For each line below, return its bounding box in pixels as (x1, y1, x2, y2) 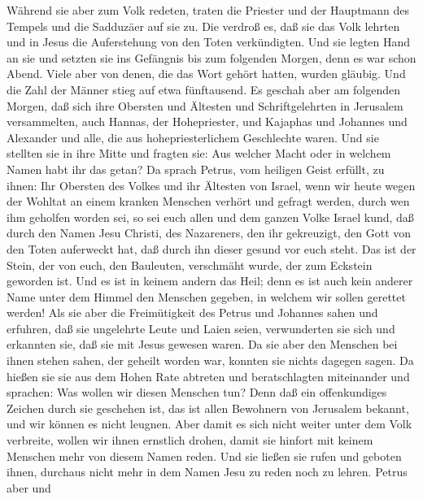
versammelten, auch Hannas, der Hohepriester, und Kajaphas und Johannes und (7, 113, 408, 130)
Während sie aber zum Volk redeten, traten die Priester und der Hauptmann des (7, 2, 409, 18)
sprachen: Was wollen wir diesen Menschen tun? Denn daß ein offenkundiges (7, 384, 387, 401)
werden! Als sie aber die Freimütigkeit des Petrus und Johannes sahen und (7, 304, 378, 321)
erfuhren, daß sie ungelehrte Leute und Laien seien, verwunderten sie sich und (7, 319, 395, 336)
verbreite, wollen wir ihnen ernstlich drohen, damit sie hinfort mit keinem (7, 432, 373, 449)
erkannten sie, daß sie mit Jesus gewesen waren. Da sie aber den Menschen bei (7, 336, 398, 353)
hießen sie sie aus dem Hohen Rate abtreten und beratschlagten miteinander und (7, 367, 410, 384)
